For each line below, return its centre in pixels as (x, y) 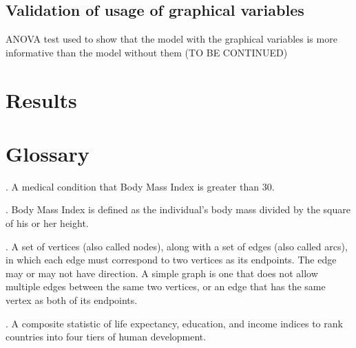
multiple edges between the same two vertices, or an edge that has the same (166, 286)
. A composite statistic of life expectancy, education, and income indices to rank (174, 323)
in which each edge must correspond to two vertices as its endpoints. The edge (171, 260)
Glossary (48, 153)
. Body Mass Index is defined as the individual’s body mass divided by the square (178, 209)
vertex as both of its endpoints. (72, 300)
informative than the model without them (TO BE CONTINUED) (147, 52)
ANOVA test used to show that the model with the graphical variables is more (171, 39)
